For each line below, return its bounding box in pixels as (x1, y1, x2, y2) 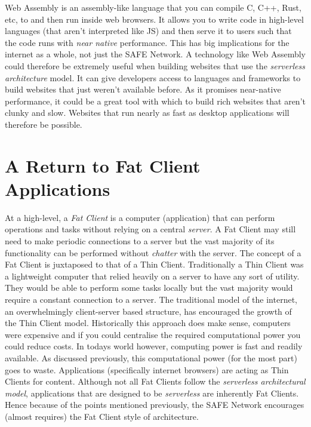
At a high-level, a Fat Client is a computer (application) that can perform (5, 211, 275, 223)
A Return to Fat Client (5, 153, 201, 177)
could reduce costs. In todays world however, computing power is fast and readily (5, 340, 303, 352)
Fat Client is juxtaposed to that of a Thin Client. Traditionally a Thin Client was (5, 258, 304, 271)
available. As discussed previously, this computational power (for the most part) (5, 351, 297, 364)
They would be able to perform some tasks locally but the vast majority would (5, 281, 293, 294)
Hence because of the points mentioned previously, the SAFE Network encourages (5, 398, 304, 411)
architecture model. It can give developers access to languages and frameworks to (5, 71, 301, 84)
